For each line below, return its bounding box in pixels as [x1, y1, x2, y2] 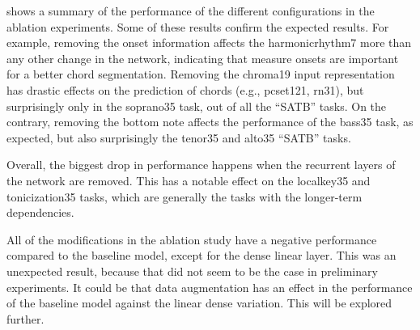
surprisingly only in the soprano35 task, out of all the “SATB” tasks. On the [6, 97, 387, 114]
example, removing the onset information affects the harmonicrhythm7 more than [6, 34, 412, 51]
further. [6, 310, 45, 327]
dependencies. [6, 204, 74, 221]
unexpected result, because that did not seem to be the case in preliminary [6, 262, 378, 279]
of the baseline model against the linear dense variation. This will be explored [6, 294, 392, 311]
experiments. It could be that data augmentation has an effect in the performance [6, 278, 413, 295]
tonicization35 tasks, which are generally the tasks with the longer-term [6, 188, 363, 205]
